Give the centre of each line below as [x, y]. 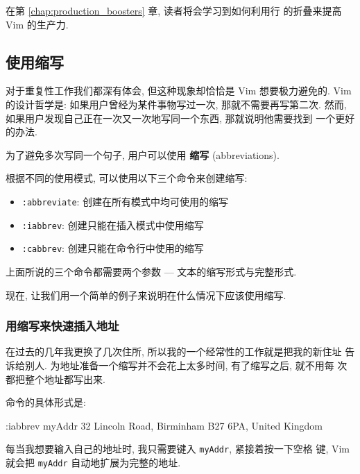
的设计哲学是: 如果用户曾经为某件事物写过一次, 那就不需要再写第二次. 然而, [176, 104]
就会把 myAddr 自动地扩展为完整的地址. [93, 462]
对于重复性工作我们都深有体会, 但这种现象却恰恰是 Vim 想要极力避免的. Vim [179, 91]
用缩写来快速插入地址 [62, 326]
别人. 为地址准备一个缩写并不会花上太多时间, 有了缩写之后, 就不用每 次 [186, 365]
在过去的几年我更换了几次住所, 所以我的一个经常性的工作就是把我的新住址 [174, 352]
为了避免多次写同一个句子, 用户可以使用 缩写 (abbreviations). [143, 154]
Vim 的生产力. [37, 24]
